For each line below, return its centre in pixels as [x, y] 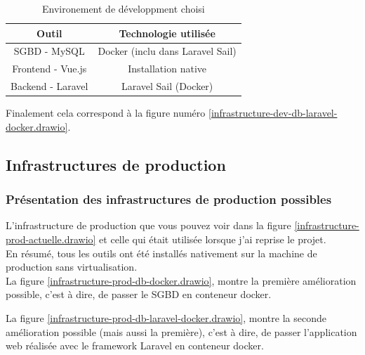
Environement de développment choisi [124, 8]
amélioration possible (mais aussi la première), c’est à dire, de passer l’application [181, 331]
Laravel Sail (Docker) [167, 86]
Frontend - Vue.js [49, 69]
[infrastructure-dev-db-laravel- [273, 113]
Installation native [167, 69]
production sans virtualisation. [72, 267]
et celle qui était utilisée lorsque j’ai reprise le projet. [213, 239]
